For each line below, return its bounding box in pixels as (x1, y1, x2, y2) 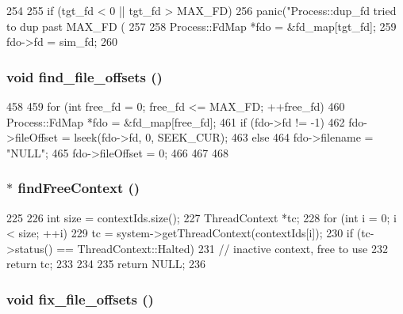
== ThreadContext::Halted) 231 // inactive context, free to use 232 (56, 240, 388, 256)
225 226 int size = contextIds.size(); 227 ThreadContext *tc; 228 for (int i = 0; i (6, 209, 397, 225)
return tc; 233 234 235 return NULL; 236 (6, 255, 206, 272)
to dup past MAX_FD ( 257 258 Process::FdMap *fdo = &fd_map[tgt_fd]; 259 (6, 17, 397, 34)
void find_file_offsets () (6, 66, 163, 86)
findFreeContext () (17, 178, 140, 198)
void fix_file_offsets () (6, 289, 154, 308)
